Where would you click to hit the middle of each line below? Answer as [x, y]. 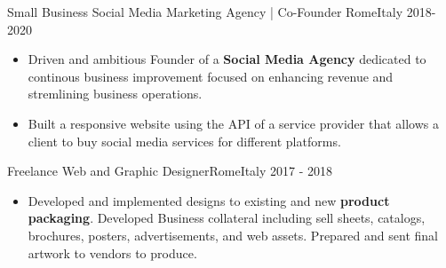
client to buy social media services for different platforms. [184, 141]
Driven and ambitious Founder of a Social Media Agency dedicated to [227, 59]
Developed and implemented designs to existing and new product [209, 200]
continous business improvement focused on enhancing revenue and [211, 76]
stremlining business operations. [115, 94]
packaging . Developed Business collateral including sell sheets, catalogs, [227, 218]
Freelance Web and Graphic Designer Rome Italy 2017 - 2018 [170, 171]
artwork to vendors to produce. [112, 252]
